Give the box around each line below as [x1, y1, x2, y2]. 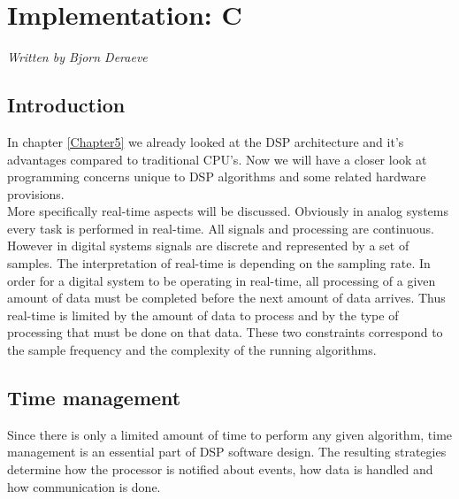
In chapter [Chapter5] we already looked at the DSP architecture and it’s [7, 132, 404, 150]
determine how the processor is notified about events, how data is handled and [7, 460, 433, 479]
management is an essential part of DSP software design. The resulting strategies [7, 442, 447, 461]
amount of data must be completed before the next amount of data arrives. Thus [7, 288, 446, 307]
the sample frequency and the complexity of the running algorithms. [7, 341, 377, 359]
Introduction [7, 91, 126, 119]
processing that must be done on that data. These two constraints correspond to [7, 323, 443, 342]
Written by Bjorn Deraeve [7, 48, 148, 66]
